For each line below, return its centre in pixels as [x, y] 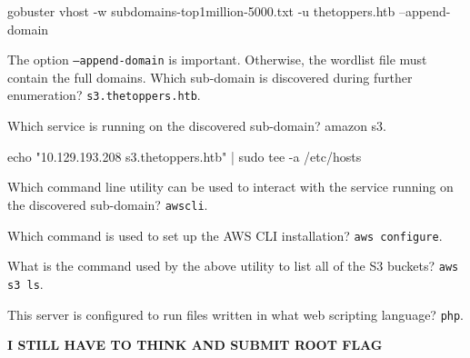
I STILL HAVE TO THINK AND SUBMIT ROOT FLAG [195, 345]
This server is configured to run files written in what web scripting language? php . [236, 314]
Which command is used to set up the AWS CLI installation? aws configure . [225, 235]
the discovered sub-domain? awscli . [108, 204]
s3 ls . [25, 283]
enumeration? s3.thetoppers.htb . [104, 95]
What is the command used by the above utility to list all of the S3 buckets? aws [233, 266]
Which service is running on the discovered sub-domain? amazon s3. [197, 126]
